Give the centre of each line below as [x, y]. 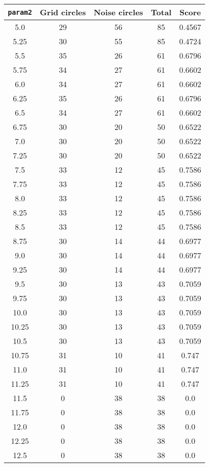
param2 [20, 12]
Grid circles [63, 12]
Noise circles [118, 12]
